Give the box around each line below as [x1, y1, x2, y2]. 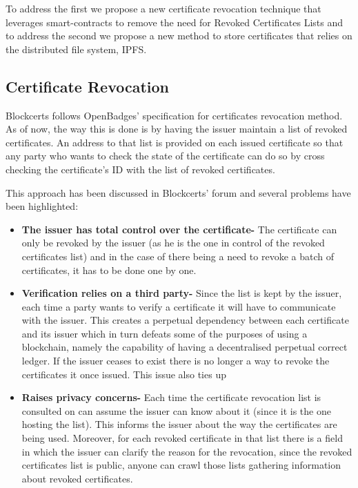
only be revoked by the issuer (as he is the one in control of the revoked [21, 235, 325, 250]
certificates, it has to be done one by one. [21, 262, 197, 277]
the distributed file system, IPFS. [6, 41, 147, 56]
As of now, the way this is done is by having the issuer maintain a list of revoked [6, 121, 348, 136]
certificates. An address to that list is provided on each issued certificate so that [6, 135, 344, 149]
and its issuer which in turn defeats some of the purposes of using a [21, 326, 308, 340]
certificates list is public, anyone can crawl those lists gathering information [21, 458, 341, 472]
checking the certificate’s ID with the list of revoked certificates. [6, 162, 275, 176]
